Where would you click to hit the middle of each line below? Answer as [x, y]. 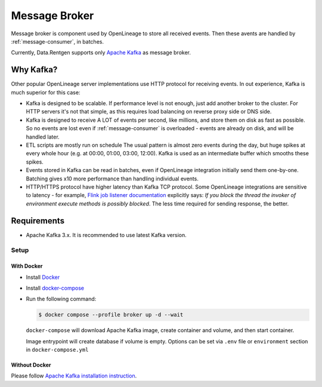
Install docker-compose [55, 288]
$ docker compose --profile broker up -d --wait [111, 315]
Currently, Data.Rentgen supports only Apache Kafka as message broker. [101, 53]
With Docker [27, 266]
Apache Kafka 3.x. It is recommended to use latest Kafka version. [106, 235]
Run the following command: [61, 299]
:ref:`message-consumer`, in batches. [58, 41]
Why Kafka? [34, 70]
